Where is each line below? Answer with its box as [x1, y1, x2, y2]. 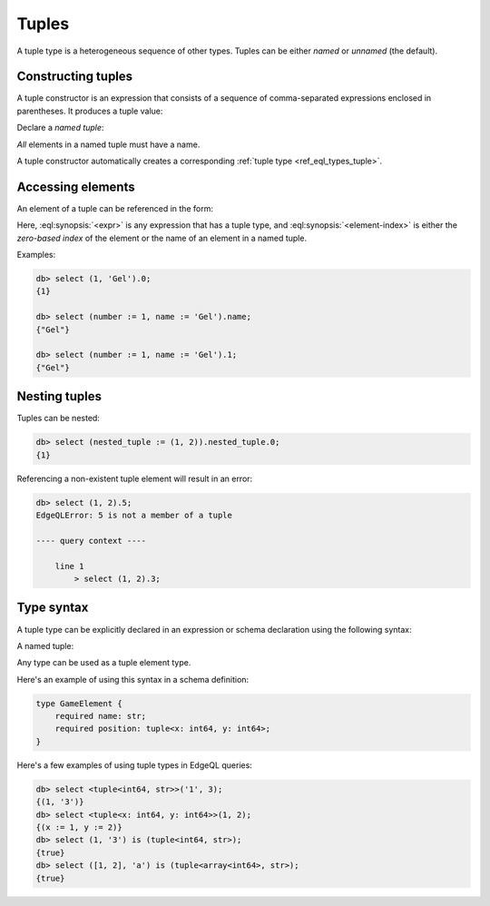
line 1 [54, 561, 84, 571]
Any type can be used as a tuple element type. [16, 657, 191, 668]
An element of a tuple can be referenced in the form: [16, 202, 213, 213]
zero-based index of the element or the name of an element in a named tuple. [16, 232, 308, 243]
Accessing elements [16, 179, 135, 194]
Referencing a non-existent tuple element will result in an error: [16, 473, 253, 484]
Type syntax [16, 600, 89, 615]
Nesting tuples [16, 389, 102, 404]
